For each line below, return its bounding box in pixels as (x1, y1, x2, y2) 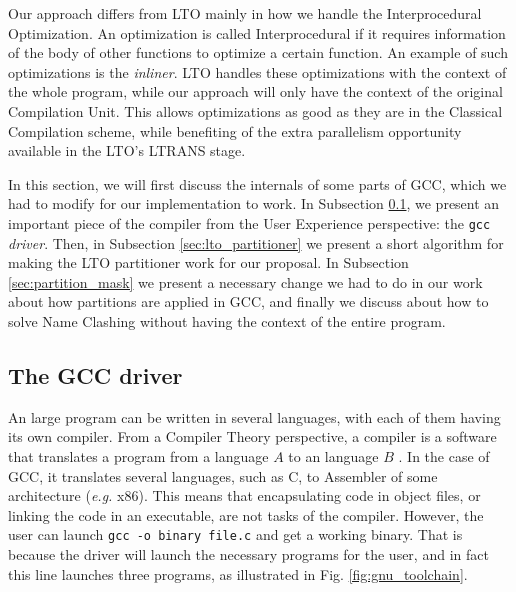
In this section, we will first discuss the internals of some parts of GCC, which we (8, 173, 507, 194)
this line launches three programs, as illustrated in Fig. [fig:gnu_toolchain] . (8, 563, 468, 584)
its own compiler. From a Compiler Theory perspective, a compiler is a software (8, 426, 497, 447)
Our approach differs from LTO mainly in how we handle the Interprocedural (8, 3, 482, 23)
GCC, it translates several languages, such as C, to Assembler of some (8, 465, 438, 486)
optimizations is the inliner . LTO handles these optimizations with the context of (8, 61, 507, 82)
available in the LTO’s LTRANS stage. (8, 140, 246, 161)
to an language (288, 445, 379, 466)
